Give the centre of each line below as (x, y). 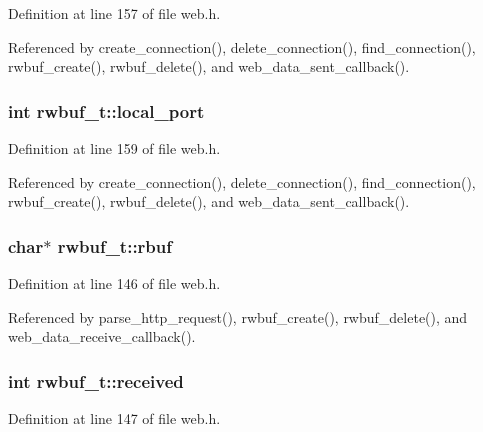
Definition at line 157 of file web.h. (114, 13)
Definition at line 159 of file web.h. (114, 148)
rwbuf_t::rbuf (115, 245)
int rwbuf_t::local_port (106, 110)
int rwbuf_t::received (96, 380)
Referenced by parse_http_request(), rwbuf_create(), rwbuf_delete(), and (238, 316)
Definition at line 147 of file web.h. (114, 418)
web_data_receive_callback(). (102, 336)
